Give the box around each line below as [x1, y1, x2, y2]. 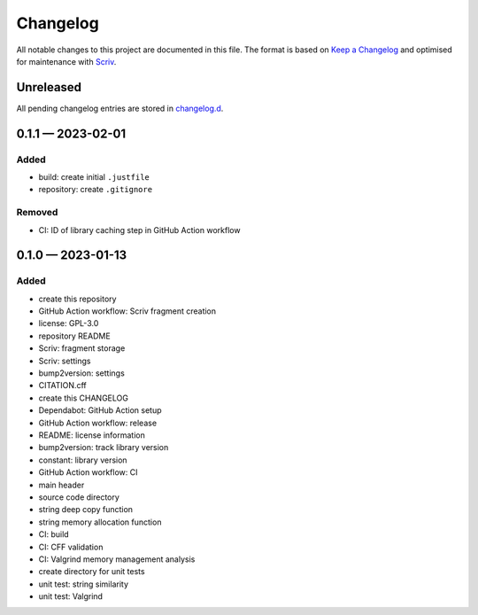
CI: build [38, 529, 70, 540]
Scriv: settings [38, 355, 91, 366]
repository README [38, 331, 111, 341]
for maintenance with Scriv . [16, 56, 117, 66]
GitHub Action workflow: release [38, 417, 158, 428]
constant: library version [38, 455, 127, 465]
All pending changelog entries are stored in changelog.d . [16, 103, 224, 113]
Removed [16, 206, 58, 219]
